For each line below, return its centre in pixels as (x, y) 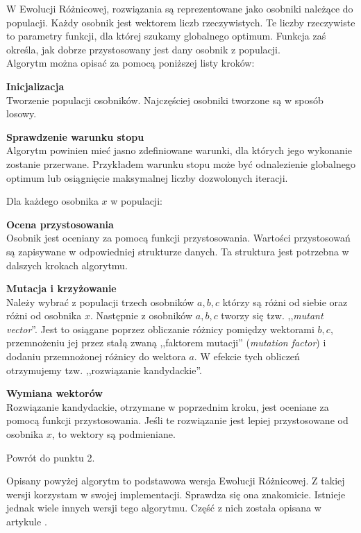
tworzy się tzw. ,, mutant (272, 315)
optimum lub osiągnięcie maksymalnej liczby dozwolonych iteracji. (147, 177)
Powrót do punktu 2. (51, 457)
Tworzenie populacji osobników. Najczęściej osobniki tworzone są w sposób (165, 100)
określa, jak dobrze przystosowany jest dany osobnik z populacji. (143, 49)
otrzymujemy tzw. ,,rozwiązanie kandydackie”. (104, 370)
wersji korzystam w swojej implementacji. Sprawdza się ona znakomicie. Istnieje (176, 494)
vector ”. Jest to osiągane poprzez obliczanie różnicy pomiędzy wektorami (160, 329)
